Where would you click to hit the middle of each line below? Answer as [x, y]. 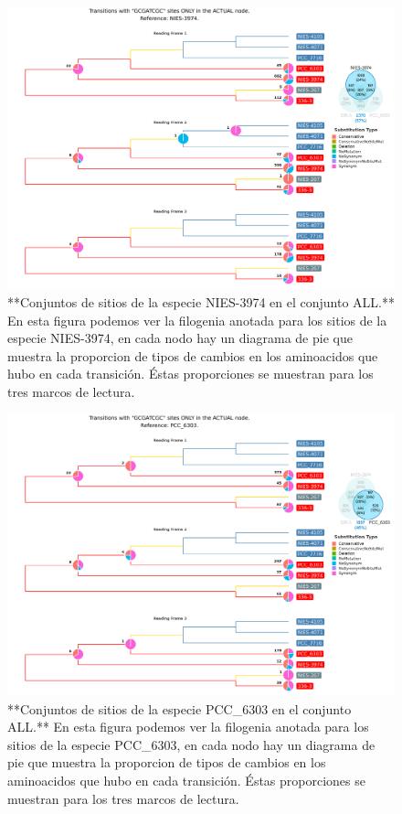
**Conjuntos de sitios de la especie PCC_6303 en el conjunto [180, 708]
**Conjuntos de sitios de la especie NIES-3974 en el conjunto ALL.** [201, 302]
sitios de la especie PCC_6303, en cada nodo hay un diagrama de [191, 744]
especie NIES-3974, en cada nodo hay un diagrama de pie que [180, 338]
